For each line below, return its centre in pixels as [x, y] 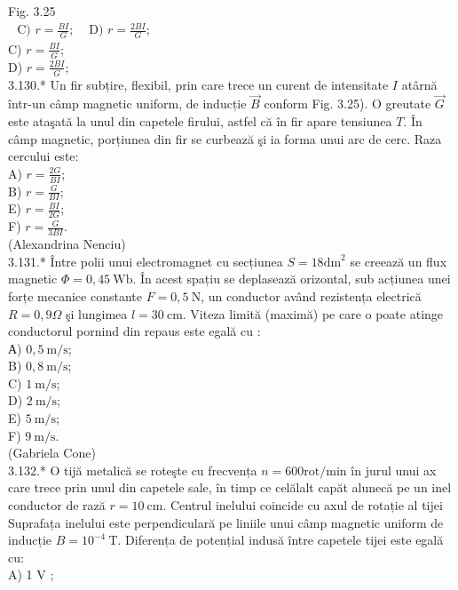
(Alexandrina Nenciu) [67, 244]
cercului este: [43, 156]
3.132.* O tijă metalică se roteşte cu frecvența [133, 470]
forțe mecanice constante [75, 295]
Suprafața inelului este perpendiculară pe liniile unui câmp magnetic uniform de [226, 522]
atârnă [419, 84]
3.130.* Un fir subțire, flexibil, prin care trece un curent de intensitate [198, 84]
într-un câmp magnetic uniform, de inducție [127, 104]
